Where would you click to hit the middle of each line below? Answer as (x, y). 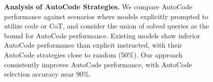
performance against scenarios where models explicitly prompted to (106, 16)
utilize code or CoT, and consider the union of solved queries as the (106, 26)
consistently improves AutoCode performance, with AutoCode (98, 64)
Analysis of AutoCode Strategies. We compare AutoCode (98, 6)
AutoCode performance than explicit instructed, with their (93, 45)
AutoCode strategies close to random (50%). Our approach (93, 54)
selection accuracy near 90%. (48, 74)
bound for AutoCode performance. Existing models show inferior (102, 35)
